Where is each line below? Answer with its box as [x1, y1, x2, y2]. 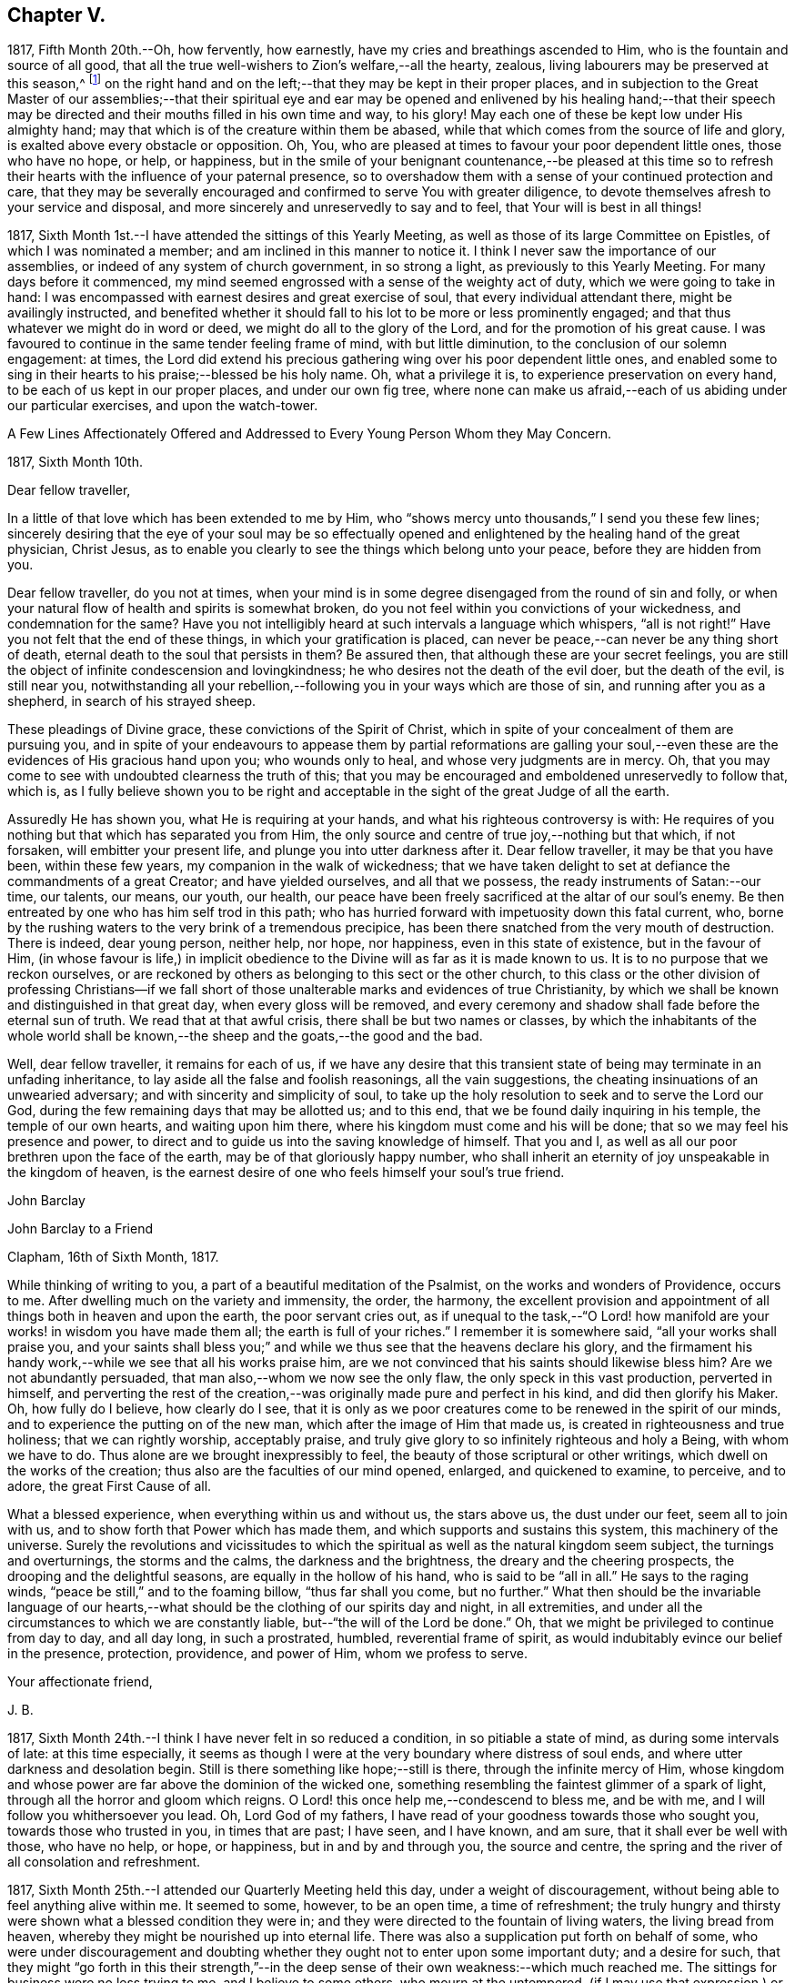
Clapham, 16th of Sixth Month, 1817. [7, 1249, 219, 1265]
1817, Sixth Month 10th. [7, 454, 144, 470]
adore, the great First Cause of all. [7, 1478, 212, 1495]
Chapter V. [7, 4, 106, 26]
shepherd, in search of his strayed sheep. [7, 693, 257, 710]
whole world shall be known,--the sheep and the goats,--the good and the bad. [7, 1028, 483, 1044]
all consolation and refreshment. [7, 1854, 201, 1870]
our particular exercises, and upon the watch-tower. [7, 398, 318, 414]
